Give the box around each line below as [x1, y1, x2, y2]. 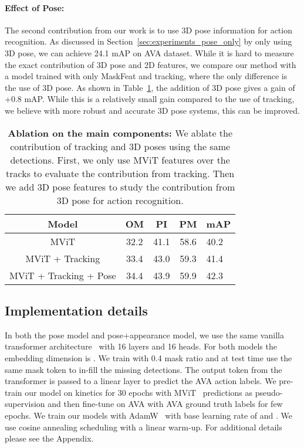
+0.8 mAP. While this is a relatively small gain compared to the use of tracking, [5, 93, 295, 105]
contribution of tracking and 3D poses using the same [10, 139, 231, 153]
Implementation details [5, 301, 148, 319]
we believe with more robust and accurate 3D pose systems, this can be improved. [5, 104, 300, 116]
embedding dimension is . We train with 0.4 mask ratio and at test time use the [5, 351, 292, 364]
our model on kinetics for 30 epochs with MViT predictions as [25, 386, 253, 398]
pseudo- [255, 386, 283, 398]
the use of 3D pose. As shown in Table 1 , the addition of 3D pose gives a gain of [5, 81, 295, 93]
